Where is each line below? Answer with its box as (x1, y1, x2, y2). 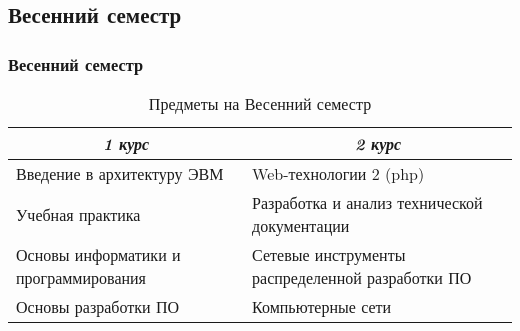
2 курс (354, 132, 402, 155)
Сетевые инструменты (252, 243, 406, 266)
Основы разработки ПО (16, 295, 180, 318)
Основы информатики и (16, 243, 181, 266)
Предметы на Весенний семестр (148, 92, 372, 115)
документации (252, 214, 350, 237)
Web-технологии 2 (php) (252, 162, 425, 185)
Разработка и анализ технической (252, 191, 483, 214)
